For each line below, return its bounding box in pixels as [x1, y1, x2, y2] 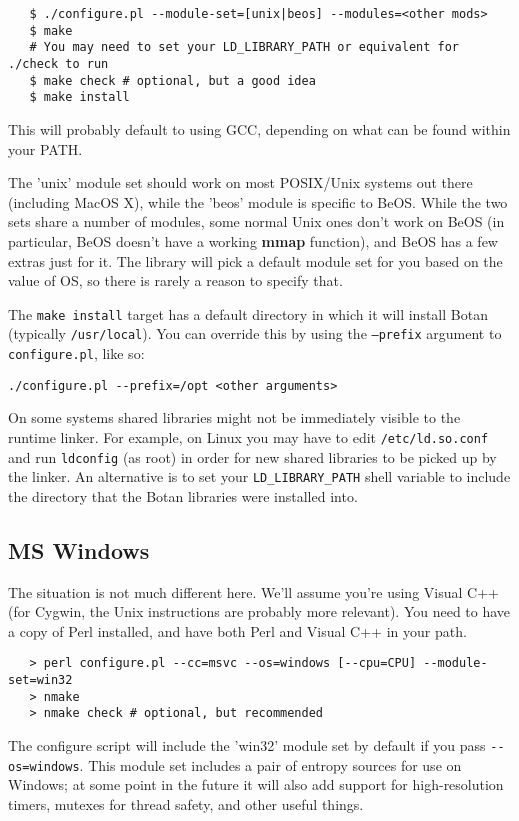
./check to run [8, 56, 109, 71]
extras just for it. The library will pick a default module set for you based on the [8, 250, 503, 271]
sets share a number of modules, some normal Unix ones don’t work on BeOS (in [8, 211, 505, 232]
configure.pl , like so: [8, 343, 145, 363]
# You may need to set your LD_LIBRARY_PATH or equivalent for [29, 40, 460, 55]
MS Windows [8, 534, 150, 565]
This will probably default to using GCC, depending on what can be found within [8, 118, 511, 139]
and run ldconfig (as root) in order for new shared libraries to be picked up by [8, 446, 497, 467]
